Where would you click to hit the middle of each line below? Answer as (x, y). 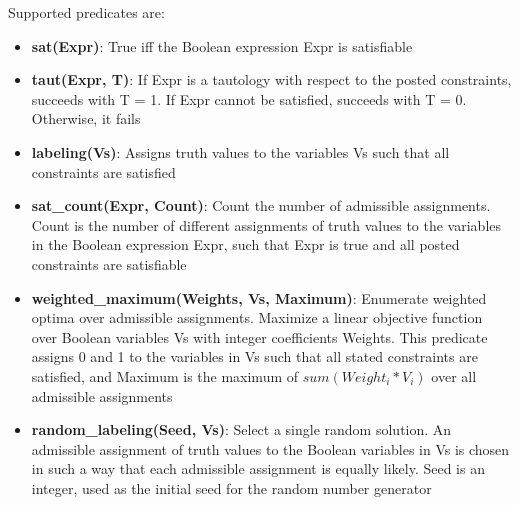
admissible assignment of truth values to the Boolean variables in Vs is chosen (270, 448)
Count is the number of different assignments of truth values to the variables (266, 224)
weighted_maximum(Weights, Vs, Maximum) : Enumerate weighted (259, 297)
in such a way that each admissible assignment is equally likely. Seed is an (258, 468)
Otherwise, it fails (86, 118)
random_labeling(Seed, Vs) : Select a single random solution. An (241, 429)
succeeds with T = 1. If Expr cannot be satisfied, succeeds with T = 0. (249, 98)
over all (454, 375)
